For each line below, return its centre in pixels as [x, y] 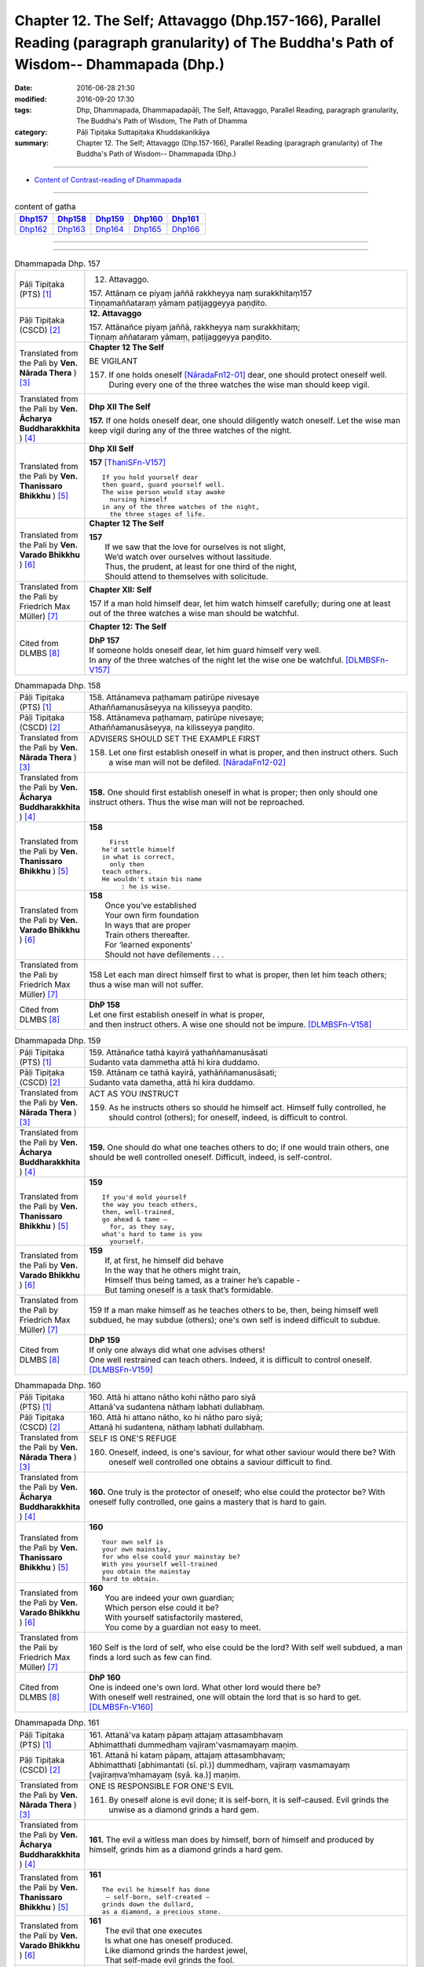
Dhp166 [186, 229]
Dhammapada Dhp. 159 [58, 1040]
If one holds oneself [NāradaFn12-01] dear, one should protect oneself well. [248, 375]
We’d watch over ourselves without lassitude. [188, 557]
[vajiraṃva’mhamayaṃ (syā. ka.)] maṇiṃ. [165, 1774]
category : [31, 132]
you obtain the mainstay [146, 1572]
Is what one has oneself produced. [169, 1940]
